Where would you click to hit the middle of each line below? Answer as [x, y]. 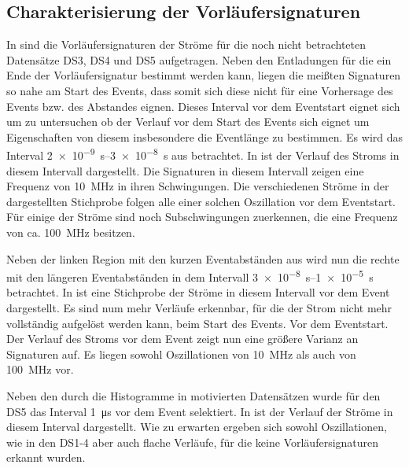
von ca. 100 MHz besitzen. [71, 232]
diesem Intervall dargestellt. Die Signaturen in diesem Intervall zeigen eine [185, 170]
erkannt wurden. [46, 457]
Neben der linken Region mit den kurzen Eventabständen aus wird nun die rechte [203, 258]
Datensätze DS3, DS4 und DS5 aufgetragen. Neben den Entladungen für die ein [199, 59]
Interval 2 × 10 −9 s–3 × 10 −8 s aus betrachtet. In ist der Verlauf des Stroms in [203, 154]
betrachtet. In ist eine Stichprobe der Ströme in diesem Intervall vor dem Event [198, 292]
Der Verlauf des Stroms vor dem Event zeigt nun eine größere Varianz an [182, 339]
